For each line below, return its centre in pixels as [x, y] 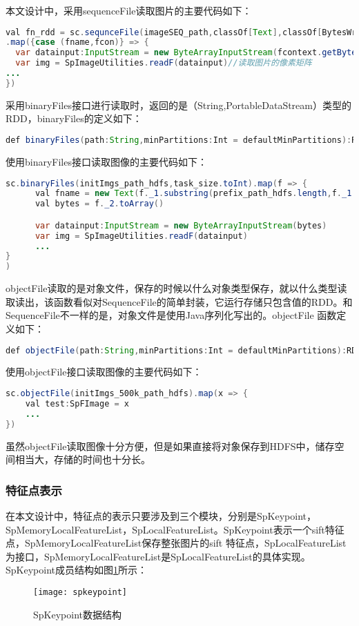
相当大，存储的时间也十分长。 [83, 459]
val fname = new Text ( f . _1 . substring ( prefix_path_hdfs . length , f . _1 [193, 194]
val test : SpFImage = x [77, 403]
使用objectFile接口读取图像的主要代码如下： [104, 372]
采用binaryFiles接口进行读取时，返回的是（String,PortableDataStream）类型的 [178, 105]
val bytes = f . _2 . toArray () [99, 204]
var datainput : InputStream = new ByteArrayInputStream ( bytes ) [181, 225]
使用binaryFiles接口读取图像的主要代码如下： [106, 161]
